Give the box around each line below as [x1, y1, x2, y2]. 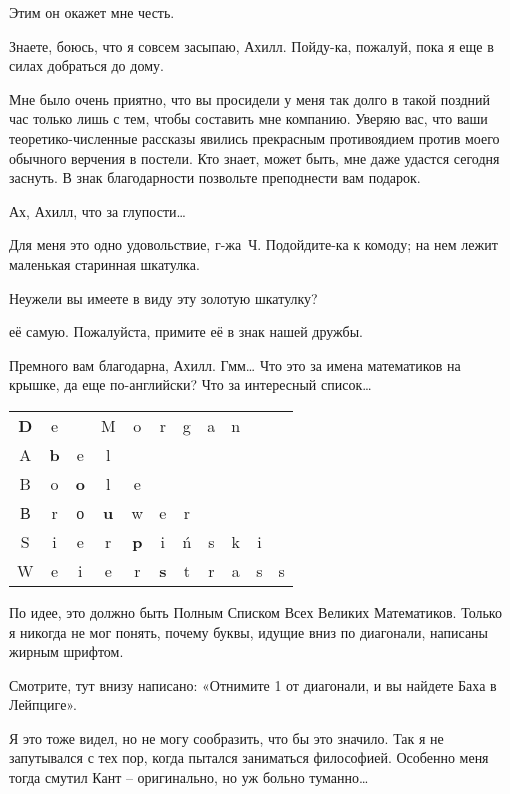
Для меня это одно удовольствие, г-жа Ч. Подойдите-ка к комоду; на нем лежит [9, 234, 498, 255]
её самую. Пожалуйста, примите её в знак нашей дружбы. [9, 321, 363, 342]
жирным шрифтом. [9, 641, 124, 662]
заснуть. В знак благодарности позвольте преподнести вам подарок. [9, 167, 421, 188]
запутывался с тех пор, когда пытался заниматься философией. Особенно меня [9, 747, 489, 768]
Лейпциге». [9, 694, 77, 715]
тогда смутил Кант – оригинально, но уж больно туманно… [9, 767, 369, 788]
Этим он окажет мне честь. [9, 2, 175, 22]
